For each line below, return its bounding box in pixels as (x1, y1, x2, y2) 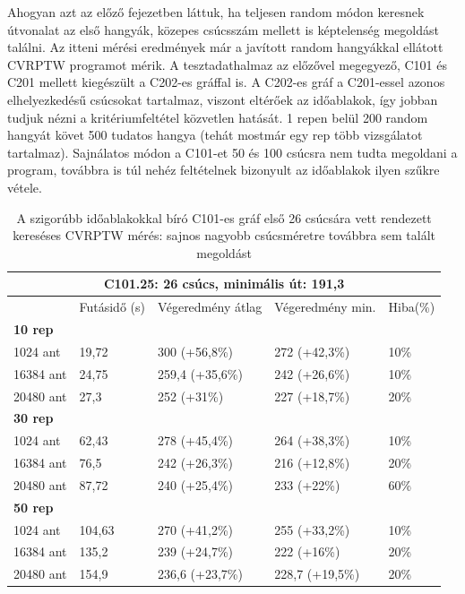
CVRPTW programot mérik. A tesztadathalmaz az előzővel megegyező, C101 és (7, 55, 447, 73)
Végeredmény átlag (157, 297, 263, 316)
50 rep (13, 497, 54, 516)
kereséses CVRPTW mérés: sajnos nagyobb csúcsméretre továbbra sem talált (13, 226, 435, 245)
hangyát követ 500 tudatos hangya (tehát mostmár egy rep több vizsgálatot (7, 125, 423, 144)
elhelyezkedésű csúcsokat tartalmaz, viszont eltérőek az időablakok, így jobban (7, 90, 438, 108)
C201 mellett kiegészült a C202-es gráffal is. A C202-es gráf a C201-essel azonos (7, 73, 445, 91)
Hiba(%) (388, 297, 435, 316)
